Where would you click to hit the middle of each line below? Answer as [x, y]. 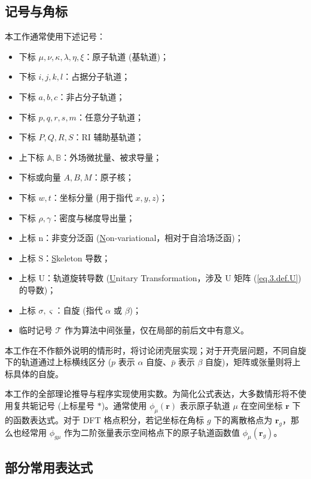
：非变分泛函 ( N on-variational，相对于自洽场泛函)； [143, 238]
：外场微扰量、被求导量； [112, 157]
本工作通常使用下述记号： [55, 36]
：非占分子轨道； [91, 96]
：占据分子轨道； [97, 76]
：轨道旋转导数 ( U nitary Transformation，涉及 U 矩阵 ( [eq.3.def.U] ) [173, 278]
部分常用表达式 [49, 467]
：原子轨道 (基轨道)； [126, 56]
